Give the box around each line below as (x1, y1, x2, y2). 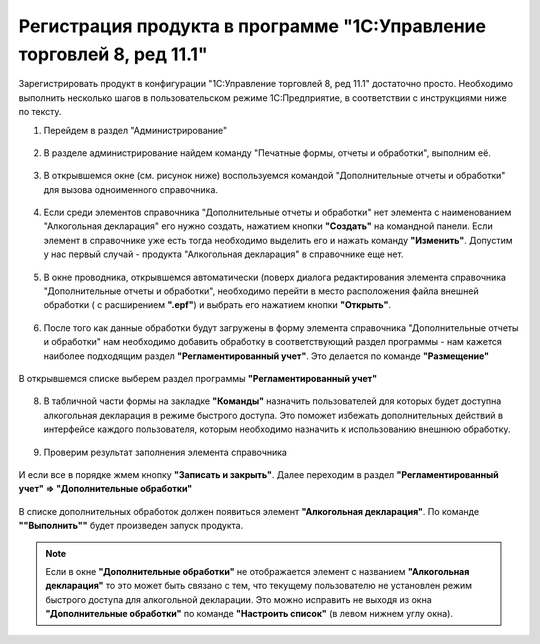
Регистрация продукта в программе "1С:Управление (18, 15, 487, 37)
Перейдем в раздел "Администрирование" (43, 124, 228, 136)
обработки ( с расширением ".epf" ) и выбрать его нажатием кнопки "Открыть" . (43, 299, 392, 311)
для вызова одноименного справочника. (43, 183, 219, 195)
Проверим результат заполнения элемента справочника (43, 446, 287, 458)
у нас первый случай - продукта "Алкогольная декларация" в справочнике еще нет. (43, 248, 404, 260)
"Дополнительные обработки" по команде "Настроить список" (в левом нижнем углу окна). (45, 608, 454, 620)
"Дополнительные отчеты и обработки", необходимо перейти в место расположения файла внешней (43, 285, 479, 297)
